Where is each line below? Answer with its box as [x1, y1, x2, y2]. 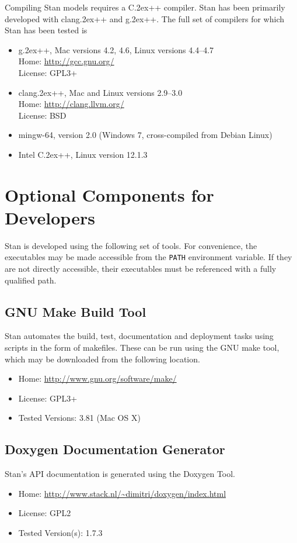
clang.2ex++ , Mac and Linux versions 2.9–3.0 [18, 86, 183, 98]
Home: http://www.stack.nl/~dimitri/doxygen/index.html [18, 487, 226, 499]
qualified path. [5, 274, 57, 286]
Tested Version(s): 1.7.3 [18, 527, 103, 539]
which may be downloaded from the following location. [5, 352, 200, 365]
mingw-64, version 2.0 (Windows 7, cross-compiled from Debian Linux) [18, 129, 272, 141]
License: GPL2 [18, 507, 71, 519]
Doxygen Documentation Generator [5, 440, 225, 458]
